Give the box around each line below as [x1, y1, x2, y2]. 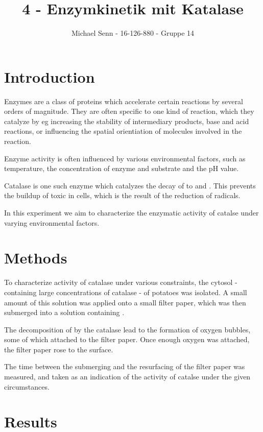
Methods [4, 247, 67, 268]
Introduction [4, 66, 95, 87]
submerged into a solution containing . [4, 307, 125, 318]
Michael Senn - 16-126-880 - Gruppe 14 [71, 28, 195, 38]
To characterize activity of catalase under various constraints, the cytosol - [4, 277, 237, 287]
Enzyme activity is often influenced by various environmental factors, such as [4, 153, 246, 163]
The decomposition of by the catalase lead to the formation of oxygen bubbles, [4, 324, 251, 334]
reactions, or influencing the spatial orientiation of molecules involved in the [4, 126, 242, 136]
